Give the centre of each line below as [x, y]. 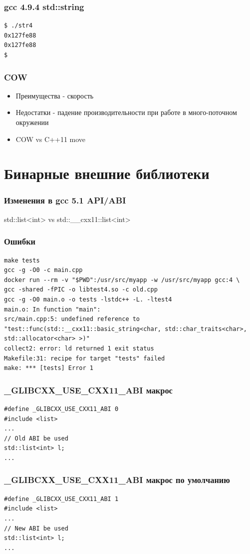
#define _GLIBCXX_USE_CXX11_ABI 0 [61, 409]
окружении [32, 122]
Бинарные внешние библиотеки [107, 173]
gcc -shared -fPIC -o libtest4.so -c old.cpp [81, 290]
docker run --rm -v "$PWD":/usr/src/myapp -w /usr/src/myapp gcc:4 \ [122, 280]
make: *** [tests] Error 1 [49, 368]
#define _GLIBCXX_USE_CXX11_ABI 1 [61, 499]
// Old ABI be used [36, 438]
